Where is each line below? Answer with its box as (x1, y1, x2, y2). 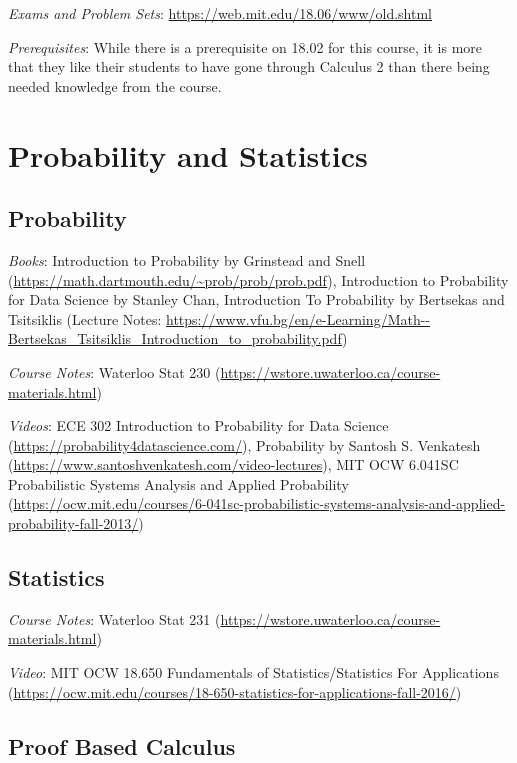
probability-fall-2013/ (8, 513, 139, 534)
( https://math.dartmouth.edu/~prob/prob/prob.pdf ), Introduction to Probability (8, 269, 509, 290)
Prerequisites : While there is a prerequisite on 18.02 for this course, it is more (8, 36, 483, 57)
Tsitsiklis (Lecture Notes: (8, 308, 162, 329)
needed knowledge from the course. (8, 75, 222, 96)
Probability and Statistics (8, 134, 368, 175)
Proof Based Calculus (8, 730, 236, 761)
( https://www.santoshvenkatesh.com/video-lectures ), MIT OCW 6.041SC (8, 454, 459, 475)
